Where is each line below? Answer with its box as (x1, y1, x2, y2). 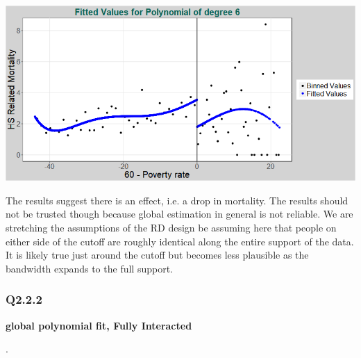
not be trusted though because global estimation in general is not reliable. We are (6, 206, 353, 221)
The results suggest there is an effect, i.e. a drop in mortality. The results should (6, 193, 349, 207)
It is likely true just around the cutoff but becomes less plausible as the (6, 247, 309, 262)
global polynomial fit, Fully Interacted (6, 318, 192, 332)
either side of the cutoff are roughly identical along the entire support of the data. (6, 234, 354, 248)
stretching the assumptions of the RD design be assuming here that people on (6, 220, 337, 234)
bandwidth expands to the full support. (6, 261, 173, 275)
